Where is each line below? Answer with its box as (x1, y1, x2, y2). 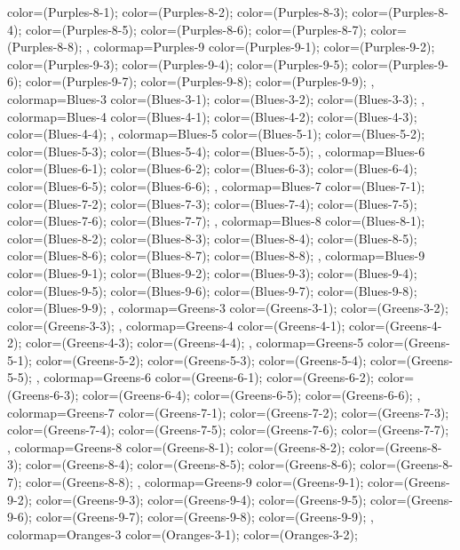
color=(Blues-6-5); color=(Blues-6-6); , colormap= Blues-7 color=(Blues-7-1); (7, 176, 425, 195)
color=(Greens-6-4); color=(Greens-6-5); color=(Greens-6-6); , (82, 386, 421, 404)
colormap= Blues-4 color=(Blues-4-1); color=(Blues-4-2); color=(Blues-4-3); (7, 107, 417, 125)
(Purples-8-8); (7, 37, 83, 56)
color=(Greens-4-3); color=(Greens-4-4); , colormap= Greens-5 (25, 333, 364, 352)
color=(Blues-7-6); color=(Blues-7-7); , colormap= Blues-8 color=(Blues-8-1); (7, 211, 425, 230)
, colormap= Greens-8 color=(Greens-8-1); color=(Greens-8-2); (7, 437, 345, 456)
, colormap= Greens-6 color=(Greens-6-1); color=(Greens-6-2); (36, 368, 374, 387)
